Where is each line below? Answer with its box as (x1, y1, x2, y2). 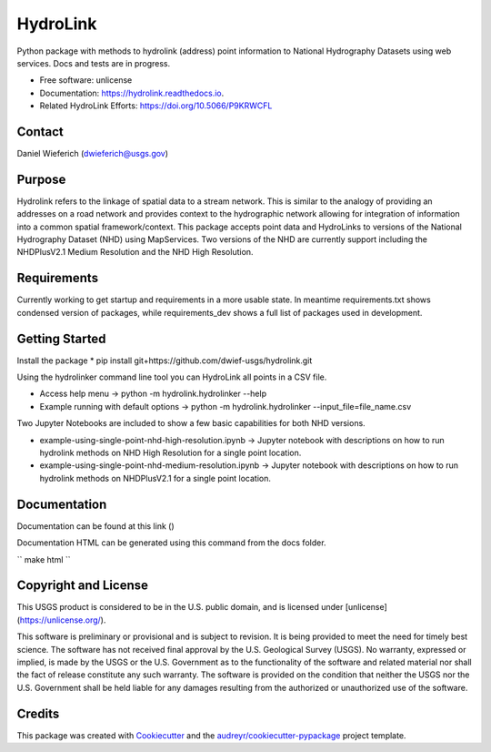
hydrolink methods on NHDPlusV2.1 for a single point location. (39, 473, 272, 483)
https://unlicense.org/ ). (19, 615, 106, 625)
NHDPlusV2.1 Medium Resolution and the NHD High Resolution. (16, 247, 254, 258)
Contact (16, 124, 64, 139)
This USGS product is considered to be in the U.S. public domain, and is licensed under (16, 602, 344, 613)
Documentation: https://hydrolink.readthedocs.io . (39, 87, 225, 98)
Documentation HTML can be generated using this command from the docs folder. (16, 537, 326, 548)
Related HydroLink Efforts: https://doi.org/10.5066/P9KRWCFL (39, 100, 273, 111)
